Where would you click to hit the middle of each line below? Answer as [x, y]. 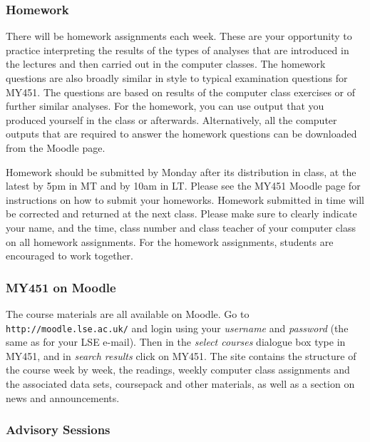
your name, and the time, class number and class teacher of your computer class [181, 227]
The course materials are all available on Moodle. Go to [128, 313]
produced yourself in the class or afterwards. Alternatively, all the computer [171, 119]
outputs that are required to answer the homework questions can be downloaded [181, 134]
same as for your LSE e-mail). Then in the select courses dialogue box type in [176, 342]
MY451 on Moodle [61, 287]
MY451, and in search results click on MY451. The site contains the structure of [181, 355]
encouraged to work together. [70, 256]
